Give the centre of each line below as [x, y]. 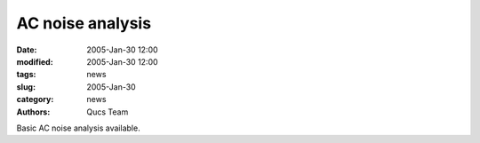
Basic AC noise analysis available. [79, 128]
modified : [35, 61]
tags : [26, 75]
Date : [27, 50]
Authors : [33, 112]
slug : [26, 87]
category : [35, 99]
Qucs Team [108, 112]
